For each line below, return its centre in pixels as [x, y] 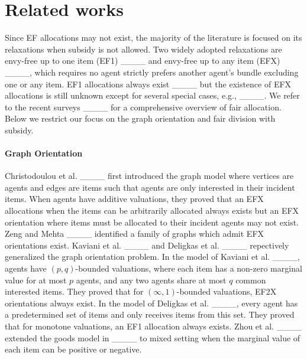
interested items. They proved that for [74, 291]
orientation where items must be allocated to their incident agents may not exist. [152, 222]
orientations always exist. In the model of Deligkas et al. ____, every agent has [151, 303]
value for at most [36, 280]
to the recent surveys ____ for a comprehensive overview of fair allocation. [143, 107]
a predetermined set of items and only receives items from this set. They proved [150, 314]
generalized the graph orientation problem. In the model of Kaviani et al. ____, [152, 257]
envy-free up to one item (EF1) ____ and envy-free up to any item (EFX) [143, 61]
